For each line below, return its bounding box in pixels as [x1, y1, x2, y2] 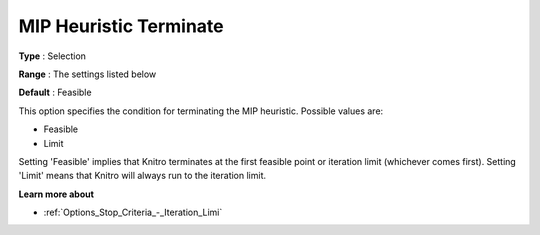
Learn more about [18, 188, 95, 200]
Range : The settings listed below [18, 68, 157, 80]
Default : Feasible [18, 86, 92, 99]
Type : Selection [18, 50, 87, 62]
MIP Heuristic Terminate [18, 15, 224, 37]
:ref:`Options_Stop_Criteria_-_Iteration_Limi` [43, 206, 223, 219]
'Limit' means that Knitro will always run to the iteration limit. [18, 170, 267, 182]
